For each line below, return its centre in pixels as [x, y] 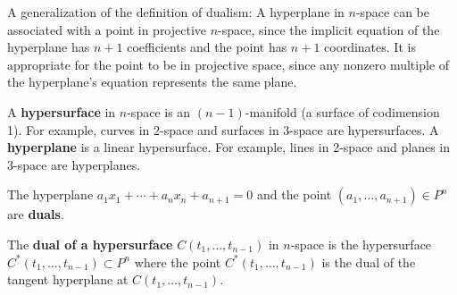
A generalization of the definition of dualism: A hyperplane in [176, 12]
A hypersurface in [62, 111]
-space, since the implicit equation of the [329, 29]
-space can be [393, 12]
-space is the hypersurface [361, 244]
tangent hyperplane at [68, 279]
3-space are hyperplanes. [74, 164]
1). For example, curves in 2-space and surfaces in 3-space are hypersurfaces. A [223, 129]
